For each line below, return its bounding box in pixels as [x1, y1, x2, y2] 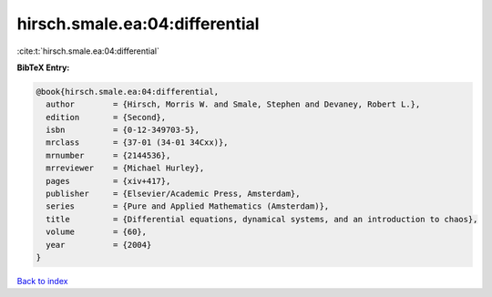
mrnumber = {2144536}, [46, 150, 171, 160]
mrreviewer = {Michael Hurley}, [46, 163, 205, 173]
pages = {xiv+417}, [46, 176, 171, 186]
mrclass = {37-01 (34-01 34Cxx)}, [46, 138, 229, 148]
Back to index [16, 275, 68, 286]
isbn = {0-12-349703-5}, [46, 125, 200, 136]
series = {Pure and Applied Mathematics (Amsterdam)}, [46, 201, 330, 211]
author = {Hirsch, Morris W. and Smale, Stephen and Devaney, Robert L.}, [46, 99, 421, 109]
